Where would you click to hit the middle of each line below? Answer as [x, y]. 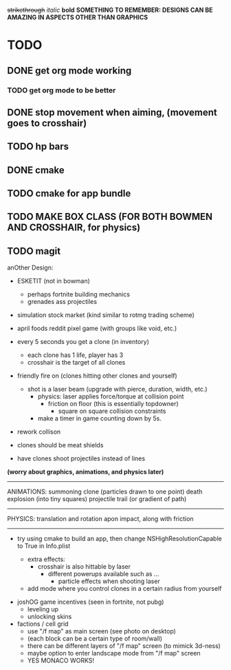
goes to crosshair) [47, 123]
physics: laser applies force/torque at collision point [111, 396]
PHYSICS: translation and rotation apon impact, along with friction [100, 519]
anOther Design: [30, 267]
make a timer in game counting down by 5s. [99, 418]
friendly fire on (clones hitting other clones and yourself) [97, 376]
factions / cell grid [43, 624]
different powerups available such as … [103, 574]
